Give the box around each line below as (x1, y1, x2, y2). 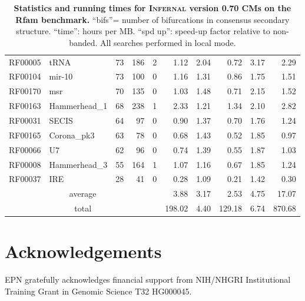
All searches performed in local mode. (100, 36, 236, 48)
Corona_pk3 (49, 128, 95, 141)
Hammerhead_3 (49, 158, 108, 170)
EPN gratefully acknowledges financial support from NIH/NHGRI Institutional (5, 273, 291, 286)
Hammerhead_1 (49, 100, 108, 112)
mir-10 (49, 70, 73, 82)
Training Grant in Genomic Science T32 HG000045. (5, 285, 192, 297)
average (69, 187, 97, 200)
